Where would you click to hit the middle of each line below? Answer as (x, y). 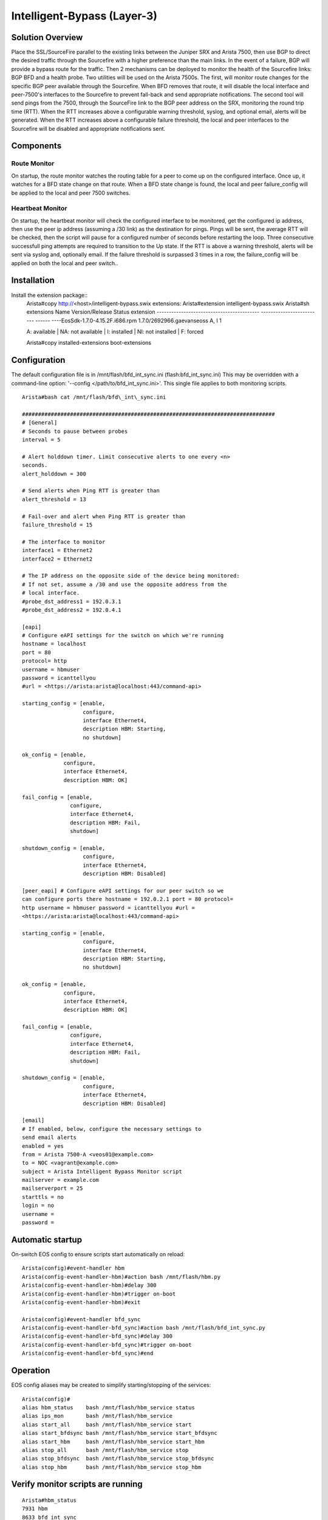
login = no (38, 1206)
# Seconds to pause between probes (75, 431)
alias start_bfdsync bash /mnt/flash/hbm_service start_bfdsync (120, 1433)
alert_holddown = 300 (54, 474)
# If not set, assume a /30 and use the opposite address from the (125, 584)
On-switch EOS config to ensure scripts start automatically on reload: (98, 1254)
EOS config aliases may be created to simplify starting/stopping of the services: (111, 1385)
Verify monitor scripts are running (77, 1484)
